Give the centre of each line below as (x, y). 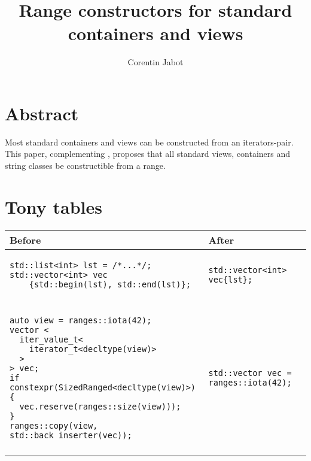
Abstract (42, 113)
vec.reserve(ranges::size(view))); (100, 406)
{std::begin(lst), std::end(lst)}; (110, 284)
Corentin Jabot (155, 62)
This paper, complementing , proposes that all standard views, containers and (148, 154)
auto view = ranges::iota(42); (81, 320)
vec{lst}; (231, 279)
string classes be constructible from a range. (85, 166)
